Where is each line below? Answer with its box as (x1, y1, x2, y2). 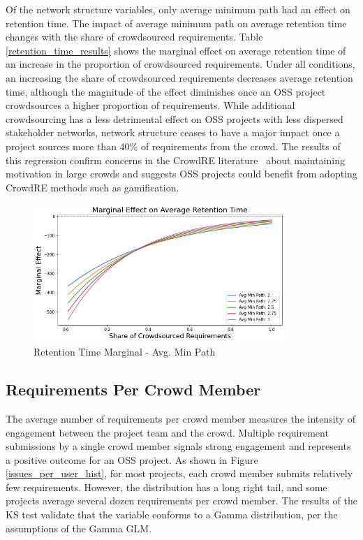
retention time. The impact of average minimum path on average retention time (6, 15, 347, 30)
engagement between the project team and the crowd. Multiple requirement (6, 425, 329, 439)
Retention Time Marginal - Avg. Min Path (34, 344, 216, 359)
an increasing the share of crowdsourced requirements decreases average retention (6, 70, 353, 85)
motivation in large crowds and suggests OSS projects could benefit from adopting (6, 166, 357, 181)
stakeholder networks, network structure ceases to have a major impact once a (6, 125, 340, 140)
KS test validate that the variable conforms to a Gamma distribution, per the (6, 507, 338, 522)
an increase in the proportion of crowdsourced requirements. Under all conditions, (6, 57, 355, 71)
